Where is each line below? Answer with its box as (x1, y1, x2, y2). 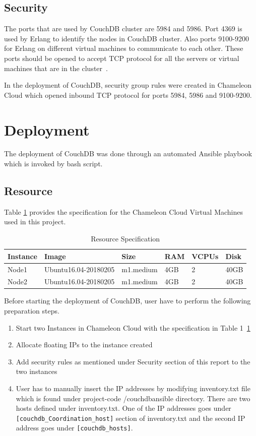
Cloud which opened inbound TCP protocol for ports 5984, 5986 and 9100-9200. (4, 89, 252, 100)
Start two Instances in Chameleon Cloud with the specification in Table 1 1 (16, 322, 250, 333)
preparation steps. (4, 305, 59, 316)
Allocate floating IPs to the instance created (16, 339, 153, 350)
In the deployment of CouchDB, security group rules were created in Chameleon (4, 80, 252, 90)
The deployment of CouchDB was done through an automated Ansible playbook (4, 148, 252, 159)
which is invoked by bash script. (4, 158, 103, 169)
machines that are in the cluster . (4, 63, 108, 73)
